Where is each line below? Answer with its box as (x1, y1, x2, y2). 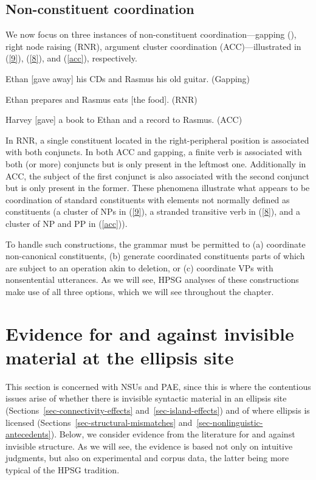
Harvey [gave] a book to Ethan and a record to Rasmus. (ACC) (5, 113, 242, 126)
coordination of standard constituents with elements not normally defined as (5, 193, 290, 206)
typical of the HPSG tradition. (5, 463, 120, 476)
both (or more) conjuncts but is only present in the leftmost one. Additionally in (5, 157, 306, 170)
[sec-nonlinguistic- (196, 416, 263, 428)
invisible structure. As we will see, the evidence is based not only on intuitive (5, 439, 293, 452)
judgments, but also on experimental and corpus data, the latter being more (5, 451, 289, 464)
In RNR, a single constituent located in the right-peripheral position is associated (5, 133, 309, 146)
